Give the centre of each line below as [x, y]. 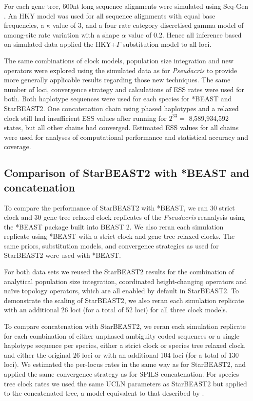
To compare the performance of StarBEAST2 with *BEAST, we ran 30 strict [119, 207]
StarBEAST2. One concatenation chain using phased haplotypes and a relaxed [121, 108]
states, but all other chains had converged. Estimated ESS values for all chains [121, 127]
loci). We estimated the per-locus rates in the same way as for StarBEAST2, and [125, 364]
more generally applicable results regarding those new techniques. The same [117, 80]
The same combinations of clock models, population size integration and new [119, 60]
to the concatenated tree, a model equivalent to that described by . [104, 393]
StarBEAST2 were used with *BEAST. [63, 255]
